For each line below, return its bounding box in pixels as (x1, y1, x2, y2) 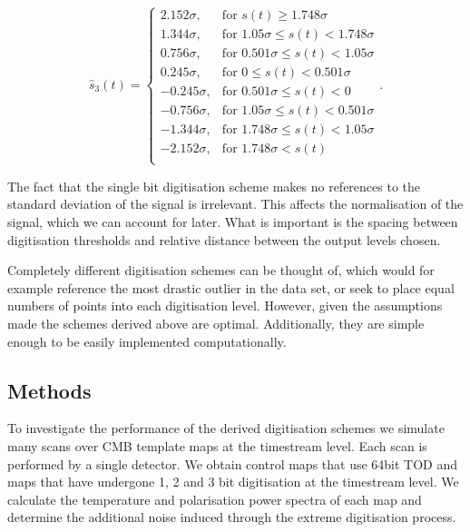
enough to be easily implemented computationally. (7, 331, 287, 350)
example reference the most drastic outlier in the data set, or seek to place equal (7, 278, 455, 297)
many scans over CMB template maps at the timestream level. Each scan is (7, 436, 427, 455)
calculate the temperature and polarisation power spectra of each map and (7, 489, 422, 508)
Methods (7, 376, 92, 404)
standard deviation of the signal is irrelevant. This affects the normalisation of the (7, 194, 464, 213)
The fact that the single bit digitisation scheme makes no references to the (7, 176, 421, 195)
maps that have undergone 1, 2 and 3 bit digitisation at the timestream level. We (7, 472, 459, 491)
